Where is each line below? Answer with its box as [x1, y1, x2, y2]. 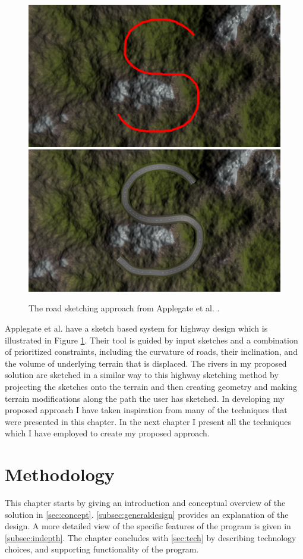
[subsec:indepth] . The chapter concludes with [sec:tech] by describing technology [5, 531, 296, 544]
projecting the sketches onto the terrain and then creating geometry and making [5, 380, 297, 392]
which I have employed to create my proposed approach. [5, 427, 210, 439]
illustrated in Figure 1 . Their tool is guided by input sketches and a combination [5, 333, 298, 346]
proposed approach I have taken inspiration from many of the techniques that [5, 404, 288, 416]
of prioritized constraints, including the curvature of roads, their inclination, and [5, 345, 298, 358]
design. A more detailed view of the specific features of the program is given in [5, 520, 291, 532]
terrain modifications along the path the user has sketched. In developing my [5, 392, 285, 404]
